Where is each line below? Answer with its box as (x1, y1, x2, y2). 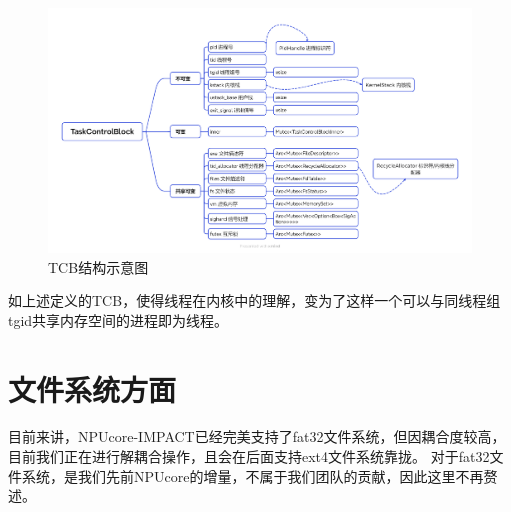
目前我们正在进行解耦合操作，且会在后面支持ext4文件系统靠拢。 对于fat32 (8, 446, 490, 467)
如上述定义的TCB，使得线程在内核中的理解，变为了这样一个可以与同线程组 (8, 290, 501, 311)
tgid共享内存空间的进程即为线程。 (8, 309, 229, 330)
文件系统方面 (8, 368, 177, 409)
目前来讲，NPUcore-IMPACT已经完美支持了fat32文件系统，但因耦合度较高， (8, 426, 506, 447)
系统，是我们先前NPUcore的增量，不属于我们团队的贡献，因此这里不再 (21, 465, 484, 486)
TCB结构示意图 (48, 256, 149, 277)
